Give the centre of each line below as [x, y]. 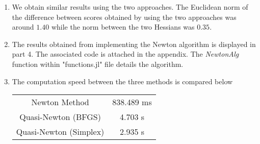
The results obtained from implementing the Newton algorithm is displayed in [134, 44]
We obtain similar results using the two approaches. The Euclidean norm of [130, 7]
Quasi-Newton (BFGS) [60, 117]
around [23, 27]
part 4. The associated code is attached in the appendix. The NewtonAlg [125, 54]
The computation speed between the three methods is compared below [122, 81]
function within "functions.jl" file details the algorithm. [98, 64]
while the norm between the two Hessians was [123, 27]
